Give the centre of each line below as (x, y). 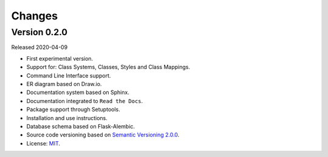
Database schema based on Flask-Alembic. (81, 126)
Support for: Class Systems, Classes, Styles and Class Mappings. (108, 67)
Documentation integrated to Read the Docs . (85, 101)
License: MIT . (43, 143)
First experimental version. (60, 58)
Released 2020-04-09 (39, 47)
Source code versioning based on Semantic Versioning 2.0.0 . (103, 135)
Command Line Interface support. (69, 75)
